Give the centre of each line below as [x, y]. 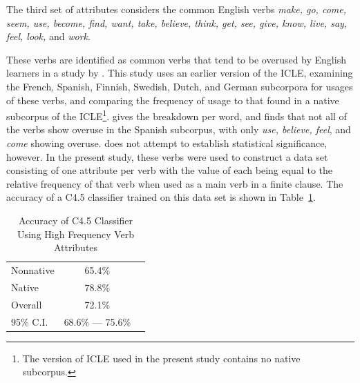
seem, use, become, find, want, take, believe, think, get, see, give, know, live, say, [177, 22]
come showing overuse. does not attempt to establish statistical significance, [167, 143]
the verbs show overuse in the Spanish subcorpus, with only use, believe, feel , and [179, 129]
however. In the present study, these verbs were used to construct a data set [167, 156]
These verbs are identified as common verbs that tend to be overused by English [176, 59]
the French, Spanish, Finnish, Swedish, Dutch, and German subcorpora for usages [180, 86]
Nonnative [33, 270]
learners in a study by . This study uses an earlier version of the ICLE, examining [180, 73]
